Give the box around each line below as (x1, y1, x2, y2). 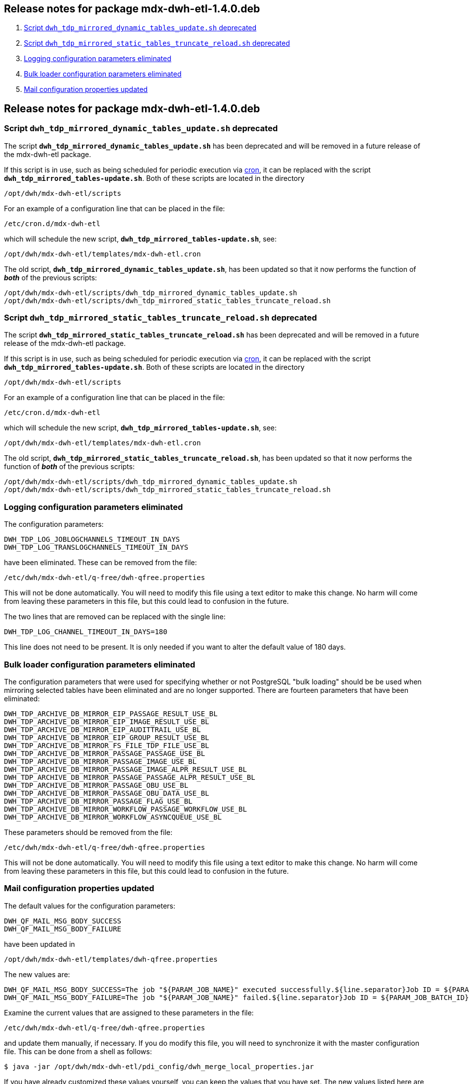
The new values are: (4, 970, 70, 979)
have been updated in (4, 939, 75, 948)
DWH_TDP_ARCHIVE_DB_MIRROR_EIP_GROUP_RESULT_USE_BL (4, 733, 210, 742)
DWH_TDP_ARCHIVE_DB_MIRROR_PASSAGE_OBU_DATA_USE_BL (4, 789, 210, 797)
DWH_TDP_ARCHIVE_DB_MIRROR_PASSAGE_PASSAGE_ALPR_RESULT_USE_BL (4, 773, 255, 781)
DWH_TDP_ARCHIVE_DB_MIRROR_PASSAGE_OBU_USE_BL (4, 781, 188, 789)
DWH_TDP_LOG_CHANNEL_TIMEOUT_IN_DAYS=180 (4, 628, 167, 636)
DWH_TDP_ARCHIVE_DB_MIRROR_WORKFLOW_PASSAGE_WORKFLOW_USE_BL (4, 805, 247, 813)
